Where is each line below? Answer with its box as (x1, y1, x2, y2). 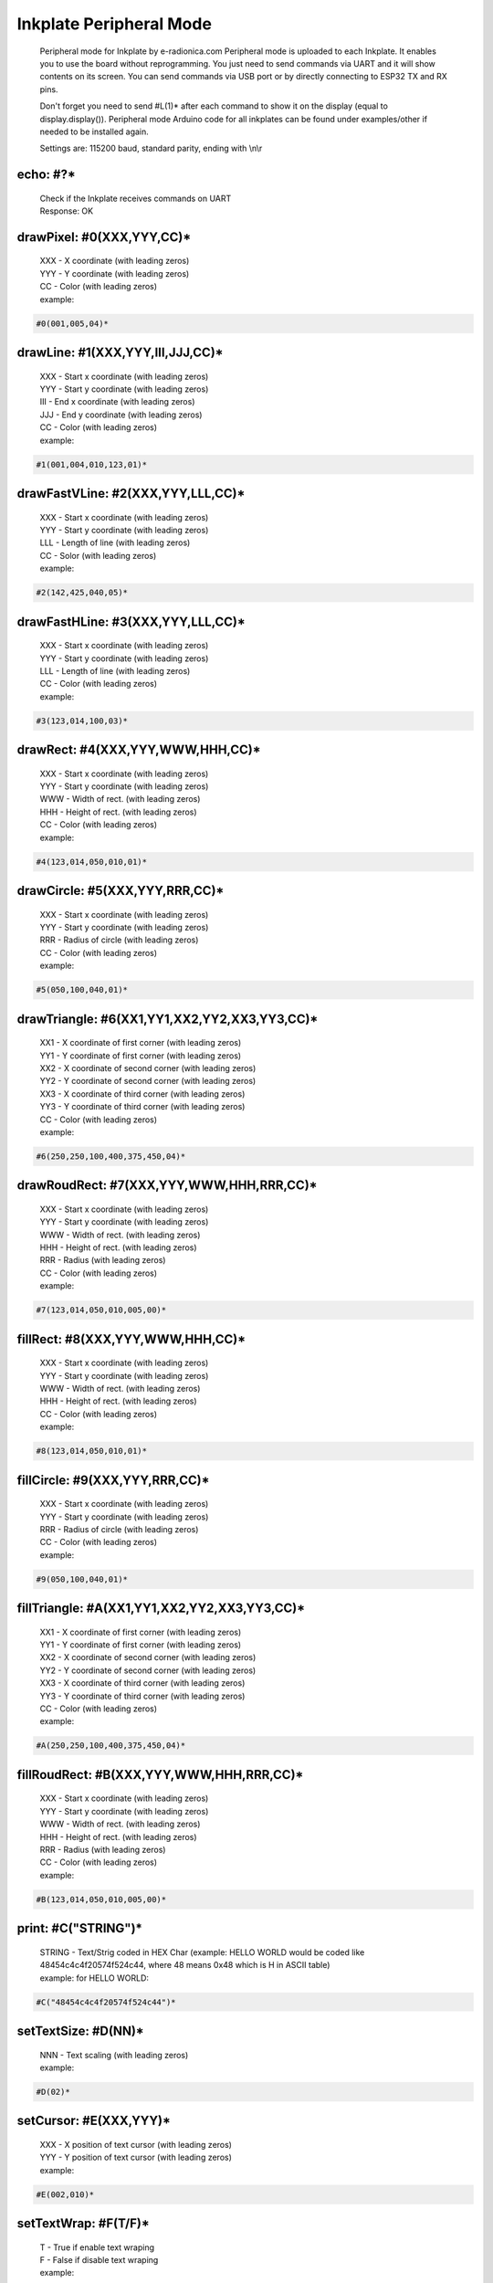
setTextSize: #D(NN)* (16, 2023, 145, 2038)
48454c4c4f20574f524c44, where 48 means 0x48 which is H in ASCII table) (39, 1960, 330, 1971)
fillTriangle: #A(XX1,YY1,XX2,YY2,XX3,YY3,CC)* (16, 1601, 306, 1616)
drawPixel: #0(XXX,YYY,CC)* (16, 229, 192, 245)
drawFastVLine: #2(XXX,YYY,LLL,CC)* (16, 485, 246, 501)
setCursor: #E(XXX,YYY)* (16, 2113, 171, 2129)
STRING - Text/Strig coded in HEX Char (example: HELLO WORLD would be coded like (39, 1946, 365, 1958)
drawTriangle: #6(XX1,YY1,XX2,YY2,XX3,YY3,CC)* (16, 1011, 319, 1026)
